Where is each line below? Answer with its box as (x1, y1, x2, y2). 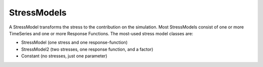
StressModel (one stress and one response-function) (21, 40, 128, 45)
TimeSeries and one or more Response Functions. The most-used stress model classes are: (9, 30, 193, 36)
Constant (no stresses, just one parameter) (21, 53, 108, 59)
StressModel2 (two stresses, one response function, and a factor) (21, 46, 153, 52)
